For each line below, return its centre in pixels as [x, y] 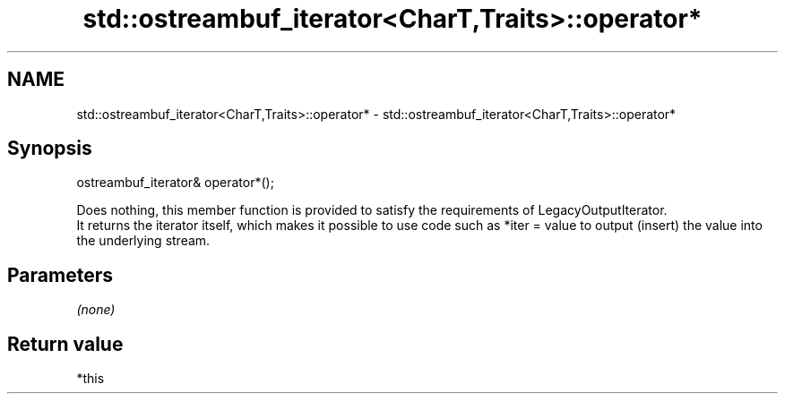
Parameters [60, 275]
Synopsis [50, 149]
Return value [65, 344]
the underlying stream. [143, 241]
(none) [96, 310]
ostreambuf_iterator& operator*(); [175, 183]
